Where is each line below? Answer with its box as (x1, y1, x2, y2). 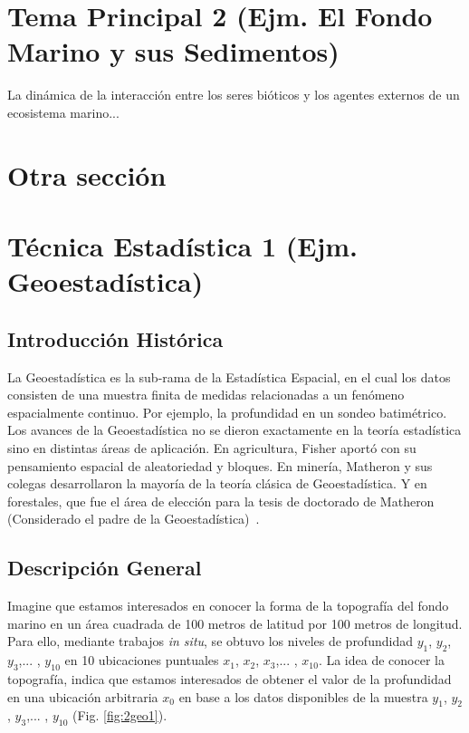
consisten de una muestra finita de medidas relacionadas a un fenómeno (7, 385, 405, 404)
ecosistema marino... (7, 102, 120, 121)
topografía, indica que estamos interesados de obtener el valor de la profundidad (7, 669, 452, 688)
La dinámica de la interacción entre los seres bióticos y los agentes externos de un (7, 85, 460, 104)
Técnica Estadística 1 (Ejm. (7, 227, 358, 265)
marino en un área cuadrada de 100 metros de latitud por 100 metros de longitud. (7, 613, 463, 632)
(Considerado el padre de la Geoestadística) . (7, 509, 260, 528)
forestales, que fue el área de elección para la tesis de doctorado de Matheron (7, 491, 435, 510)
